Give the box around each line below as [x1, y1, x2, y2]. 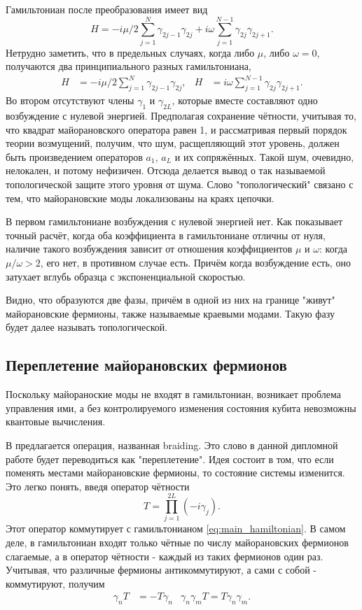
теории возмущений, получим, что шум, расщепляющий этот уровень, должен [6, 136, 340, 150]
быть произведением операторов [6, 149, 143, 164]
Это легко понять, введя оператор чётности [6, 478, 190, 493]
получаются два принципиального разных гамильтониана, [6, 59, 251, 73]
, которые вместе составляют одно [172, 93, 318, 108]
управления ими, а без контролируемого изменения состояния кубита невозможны [6, 400, 356, 415]
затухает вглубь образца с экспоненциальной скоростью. [6, 269, 246, 283]
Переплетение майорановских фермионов [6, 354, 287, 376]
